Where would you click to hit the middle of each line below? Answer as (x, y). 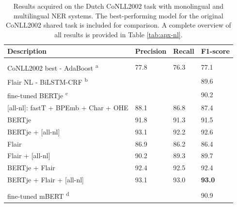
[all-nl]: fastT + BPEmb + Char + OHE (68, 107)
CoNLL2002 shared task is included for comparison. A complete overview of (118, 25)
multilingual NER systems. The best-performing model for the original (118, 15)
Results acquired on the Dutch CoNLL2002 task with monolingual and (118, 6)
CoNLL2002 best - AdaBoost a (53, 67)
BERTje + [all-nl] (34, 131)
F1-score (215, 51)
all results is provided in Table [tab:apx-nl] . (118, 34)
